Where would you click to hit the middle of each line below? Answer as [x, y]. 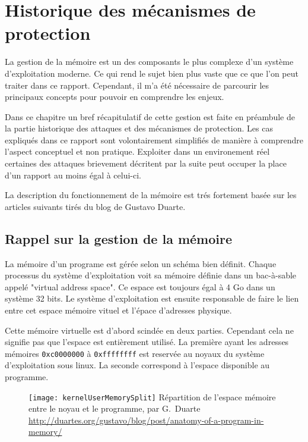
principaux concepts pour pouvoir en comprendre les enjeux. [115, 97]
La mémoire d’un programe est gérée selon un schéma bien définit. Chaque [141, 263]
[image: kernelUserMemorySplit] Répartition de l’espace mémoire [152, 396]
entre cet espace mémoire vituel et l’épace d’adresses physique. [118, 310]
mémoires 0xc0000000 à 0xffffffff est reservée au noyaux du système [135, 353]
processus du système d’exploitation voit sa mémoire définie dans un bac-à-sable [151, 275]
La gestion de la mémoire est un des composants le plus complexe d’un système [149, 62]
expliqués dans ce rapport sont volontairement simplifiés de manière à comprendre [154, 140]
